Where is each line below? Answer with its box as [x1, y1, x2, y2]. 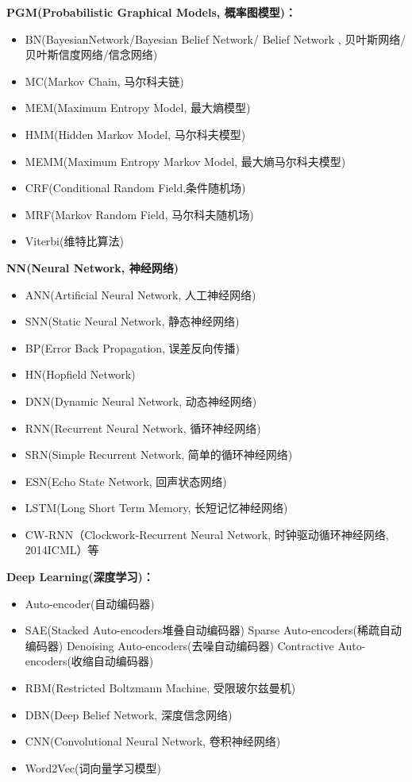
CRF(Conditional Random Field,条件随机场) [25, 179, 246, 196]
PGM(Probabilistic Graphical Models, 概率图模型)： [6, 4, 296, 20]
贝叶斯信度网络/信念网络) [25, 46, 158, 63]
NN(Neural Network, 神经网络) [6, 259, 179, 275]
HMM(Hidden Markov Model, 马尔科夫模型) [25, 125, 246, 142]
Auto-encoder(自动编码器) [25, 595, 155, 611]
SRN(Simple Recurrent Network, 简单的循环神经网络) [25, 446, 293, 463]
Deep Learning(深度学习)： [6, 568, 154, 585]
